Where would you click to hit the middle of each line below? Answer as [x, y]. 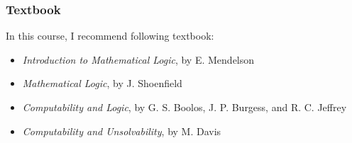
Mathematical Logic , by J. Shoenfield [102, 83]
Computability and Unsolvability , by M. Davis [122, 131]
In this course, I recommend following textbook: [110, 36]
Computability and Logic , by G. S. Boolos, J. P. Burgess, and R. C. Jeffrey [185, 107]
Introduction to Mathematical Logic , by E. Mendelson [138, 59]
